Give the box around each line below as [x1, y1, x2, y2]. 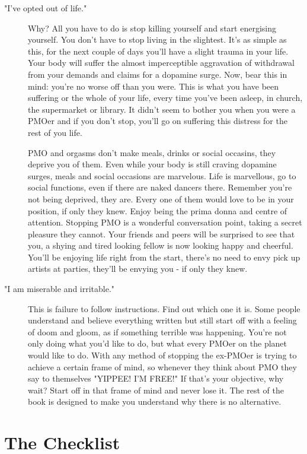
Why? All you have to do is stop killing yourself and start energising [28, 21, 276, 34]
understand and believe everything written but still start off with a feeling [28, 314, 297, 326]
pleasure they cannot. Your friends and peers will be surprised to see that [28, 227, 295, 240]
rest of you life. [28, 126, 82, 138]
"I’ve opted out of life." [4, 2, 87, 14]
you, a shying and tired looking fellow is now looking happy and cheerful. [28, 239, 293, 252]
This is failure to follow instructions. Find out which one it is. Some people [28, 302, 300, 315]
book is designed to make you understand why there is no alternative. [28, 395, 282, 408]
